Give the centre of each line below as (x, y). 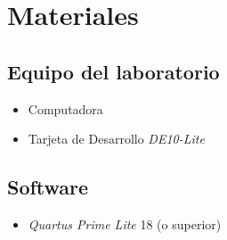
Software (48, 187)
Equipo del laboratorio (113, 71)
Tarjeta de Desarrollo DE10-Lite (116, 139)
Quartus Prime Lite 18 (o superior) (125, 223)
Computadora (65, 108)
